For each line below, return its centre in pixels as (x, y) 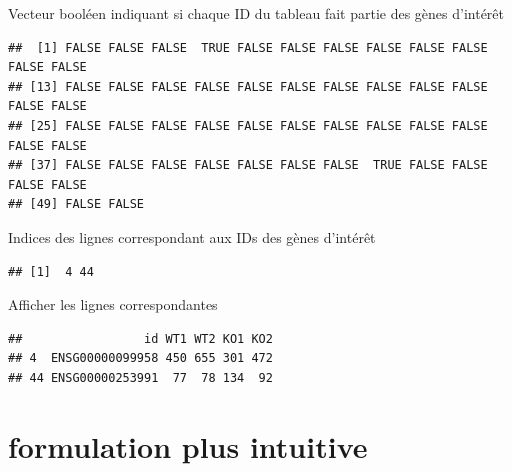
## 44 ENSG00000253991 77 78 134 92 (140, 377)
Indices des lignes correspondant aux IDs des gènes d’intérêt (192, 236)
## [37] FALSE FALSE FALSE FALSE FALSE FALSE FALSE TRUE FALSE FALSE (248, 165)
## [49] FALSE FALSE (76, 204)
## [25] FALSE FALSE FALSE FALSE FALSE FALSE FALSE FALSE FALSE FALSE (248, 125)
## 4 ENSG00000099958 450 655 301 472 (140, 358)
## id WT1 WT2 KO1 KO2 (140, 338)
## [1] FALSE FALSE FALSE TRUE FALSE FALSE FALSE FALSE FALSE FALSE (248, 47)
